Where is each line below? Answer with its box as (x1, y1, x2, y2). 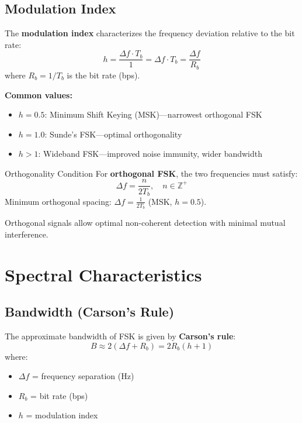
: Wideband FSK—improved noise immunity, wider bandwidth (38, 147, 263, 160)
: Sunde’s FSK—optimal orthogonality (44, 128, 182, 140)
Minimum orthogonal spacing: (5, 195, 112, 207)
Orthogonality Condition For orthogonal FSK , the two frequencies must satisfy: (5, 167, 298, 179)
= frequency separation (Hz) (32, 370, 134, 382)
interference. (5, 228, 48, 240)
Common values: (5, 88, 72, 101)
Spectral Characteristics (5, 262, 202, 286)
